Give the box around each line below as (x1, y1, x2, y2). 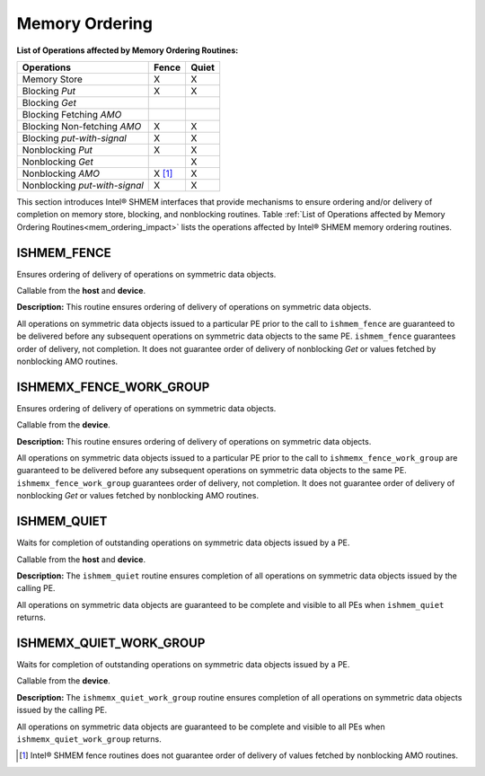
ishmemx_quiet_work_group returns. (16, 733, 162, 745)
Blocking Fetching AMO (22, 108, 122, 120)
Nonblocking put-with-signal (22, 179, 144, 191)
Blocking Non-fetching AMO (22, 119, 142, 132)
